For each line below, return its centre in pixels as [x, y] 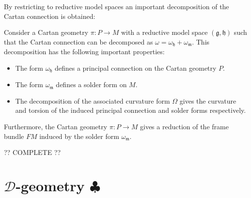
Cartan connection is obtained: [50, 16]
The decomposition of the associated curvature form [93, 100]
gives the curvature [208, 100]
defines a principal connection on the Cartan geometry [135, 68]
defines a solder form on [91, 84]
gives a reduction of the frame [184, 127]
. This [201, 41]
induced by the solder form [79, 136]
